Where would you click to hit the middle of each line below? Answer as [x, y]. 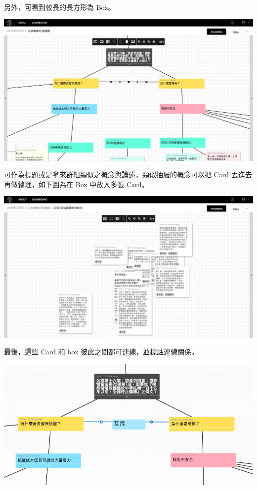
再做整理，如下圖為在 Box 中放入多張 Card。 [76, 184]
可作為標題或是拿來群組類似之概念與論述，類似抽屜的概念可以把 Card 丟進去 [128, 174]
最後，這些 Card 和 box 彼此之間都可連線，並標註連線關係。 [101, 352]
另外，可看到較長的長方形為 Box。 [60, 7]
